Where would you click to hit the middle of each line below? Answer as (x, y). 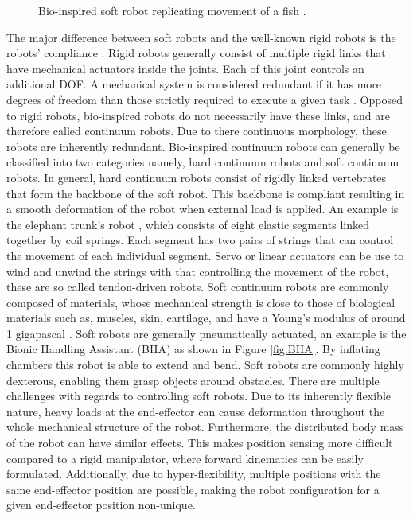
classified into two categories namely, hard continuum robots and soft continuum (203, 162)
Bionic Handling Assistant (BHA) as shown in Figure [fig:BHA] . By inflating (193, 349)
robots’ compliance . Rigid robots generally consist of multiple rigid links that (196, 53)
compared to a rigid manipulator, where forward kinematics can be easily (185, 458)
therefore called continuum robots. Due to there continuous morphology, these (197, 131)
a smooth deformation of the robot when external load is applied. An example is (203, 209)
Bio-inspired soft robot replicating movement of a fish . (172, 10)
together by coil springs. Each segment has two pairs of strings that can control (200, 240)
